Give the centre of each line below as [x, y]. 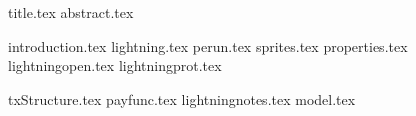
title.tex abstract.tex [71, 12]
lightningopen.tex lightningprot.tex [115, 65]
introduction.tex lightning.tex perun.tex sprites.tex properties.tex [208, 45]
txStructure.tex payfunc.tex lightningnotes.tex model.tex [182, 98]
